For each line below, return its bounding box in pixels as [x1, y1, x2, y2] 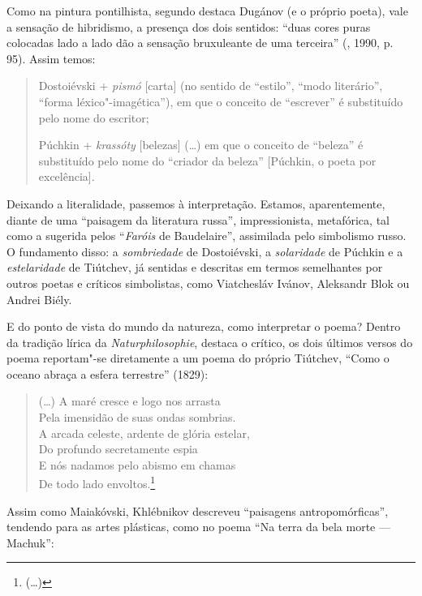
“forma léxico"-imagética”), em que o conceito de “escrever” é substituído [38, 92, 403, 109]
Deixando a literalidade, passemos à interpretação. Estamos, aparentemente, [6, 195, 385, 212]
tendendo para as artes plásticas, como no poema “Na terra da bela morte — [6, 518, 390, 535]
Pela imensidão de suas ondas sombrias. [38, 409, 236, 426]
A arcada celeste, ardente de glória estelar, [38, 424, 250, 441]
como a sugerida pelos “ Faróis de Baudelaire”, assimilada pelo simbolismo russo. [6, 227, 407, 244]
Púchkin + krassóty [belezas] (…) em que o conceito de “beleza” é [38, 136, 364, 153]
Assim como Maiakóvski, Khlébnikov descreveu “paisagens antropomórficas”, [6, 502, 389, 519]
